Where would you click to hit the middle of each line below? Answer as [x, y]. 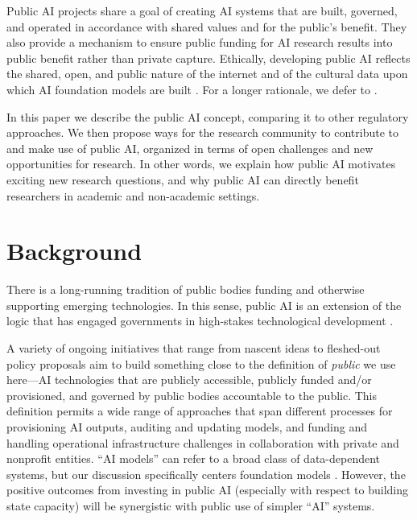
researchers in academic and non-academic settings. [133, 195]
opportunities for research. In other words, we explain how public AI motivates [201, 164]
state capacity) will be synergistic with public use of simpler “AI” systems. [191, 505]
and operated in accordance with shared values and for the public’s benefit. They [207, 26]
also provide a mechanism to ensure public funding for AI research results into [200, 42]
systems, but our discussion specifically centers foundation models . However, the [206, 474]
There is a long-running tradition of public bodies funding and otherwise [186, 289]
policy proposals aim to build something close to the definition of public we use [201, 363]
